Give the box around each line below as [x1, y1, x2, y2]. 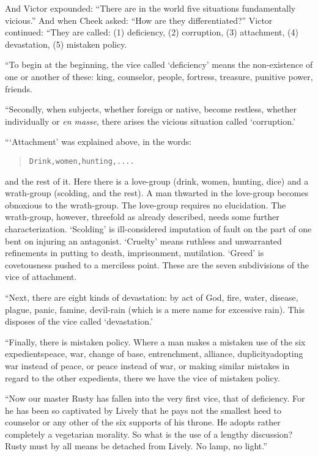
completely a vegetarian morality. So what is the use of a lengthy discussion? [5, 427, 293, 440]
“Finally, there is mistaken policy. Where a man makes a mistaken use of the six [5, 335, 306, 348]
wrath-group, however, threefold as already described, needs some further [5, 210, 279, 223]
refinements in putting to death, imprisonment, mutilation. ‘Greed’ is [5, 246, 264, 259]
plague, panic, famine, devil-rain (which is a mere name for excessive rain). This [5, 303, 305, 315]
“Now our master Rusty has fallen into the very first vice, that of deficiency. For [5, 392, 305, 405]
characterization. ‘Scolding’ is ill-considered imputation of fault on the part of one [5, 222, 312, 235]
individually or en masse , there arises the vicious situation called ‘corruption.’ [5, 114, 295, 127]
